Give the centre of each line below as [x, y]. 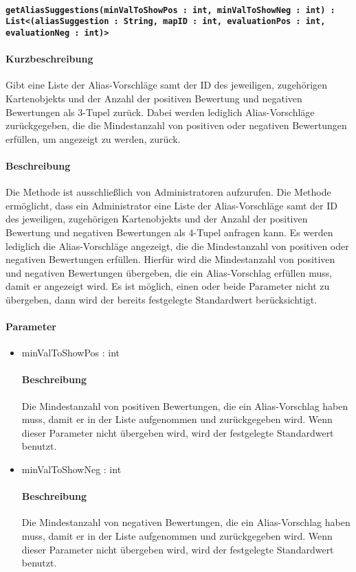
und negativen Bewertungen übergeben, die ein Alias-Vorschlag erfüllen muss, [169, 272]
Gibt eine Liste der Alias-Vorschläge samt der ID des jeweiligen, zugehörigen [167, 85]
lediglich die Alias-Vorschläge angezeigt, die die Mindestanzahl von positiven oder [177, 245]
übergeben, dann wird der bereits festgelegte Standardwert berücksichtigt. [162, 299]
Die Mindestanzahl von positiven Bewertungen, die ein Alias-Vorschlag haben [185, 405]
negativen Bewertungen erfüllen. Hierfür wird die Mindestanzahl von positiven [170, 259]
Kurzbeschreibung [49, 59]
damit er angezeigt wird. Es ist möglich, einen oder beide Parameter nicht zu [168, 286]
